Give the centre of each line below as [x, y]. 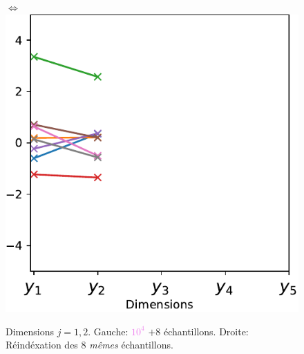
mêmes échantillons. [131, 345]
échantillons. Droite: [206, 331]
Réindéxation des [42, 345]
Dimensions [30, 331]
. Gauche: [108, 331]
